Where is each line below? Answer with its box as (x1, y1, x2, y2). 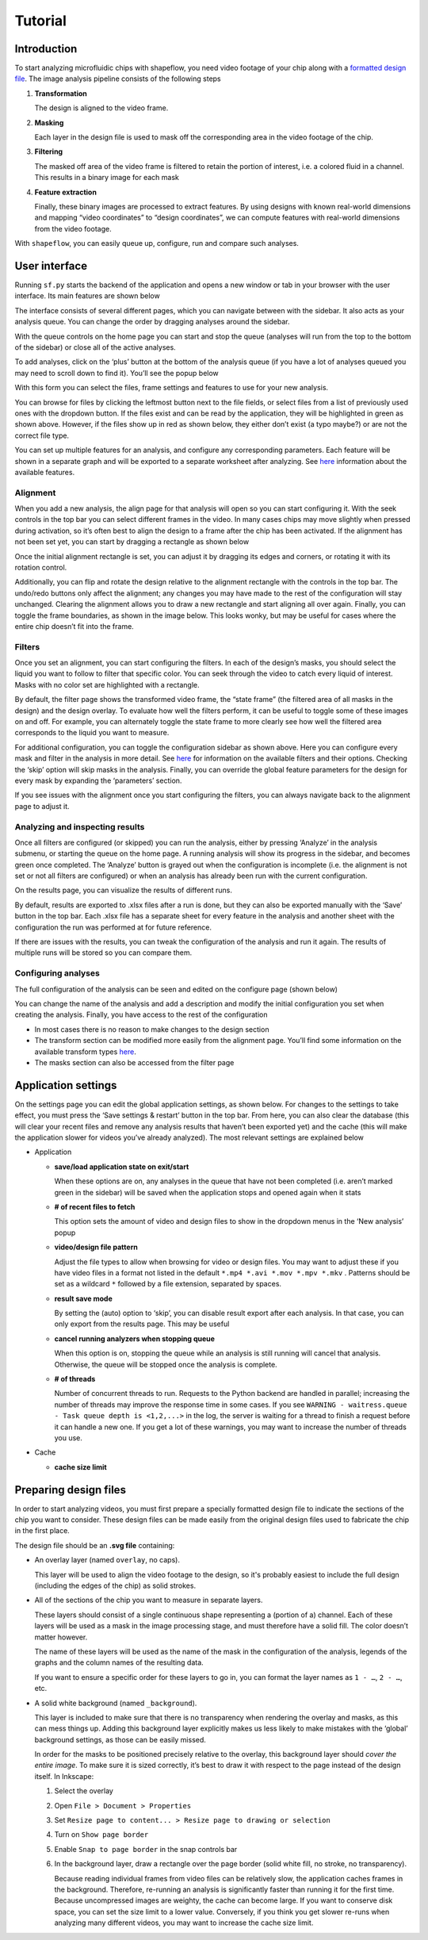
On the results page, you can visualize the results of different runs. (14, 885, 233, 895)
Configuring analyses (14, 968, 101, 979)
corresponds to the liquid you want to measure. (14, 728, 170, 738)
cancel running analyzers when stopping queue (54, 1333, 216, 1344)
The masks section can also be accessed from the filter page (34, 1057, 235, 1067)
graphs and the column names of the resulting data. (34, 1658, 204, 1667)
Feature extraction (34, 187, 97, 197)
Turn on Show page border (54, 1830, 149, 1839)
